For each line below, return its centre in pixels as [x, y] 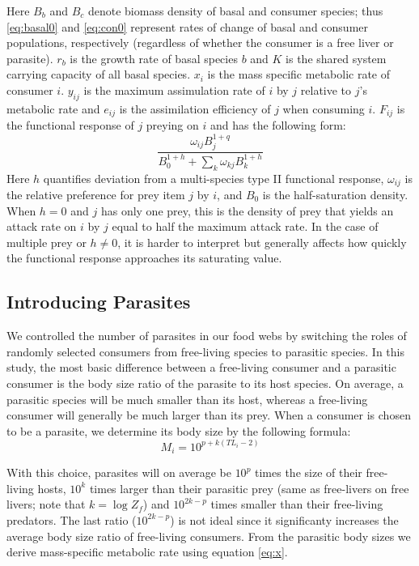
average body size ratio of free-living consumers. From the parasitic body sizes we [209, 536]
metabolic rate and [53, 108]
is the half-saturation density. [335, 194]
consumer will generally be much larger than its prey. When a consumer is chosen [209, 415]
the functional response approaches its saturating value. [144, 258]
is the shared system [336, 58]
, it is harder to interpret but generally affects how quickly [262, 242]
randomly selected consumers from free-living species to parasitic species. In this [205, 351]
